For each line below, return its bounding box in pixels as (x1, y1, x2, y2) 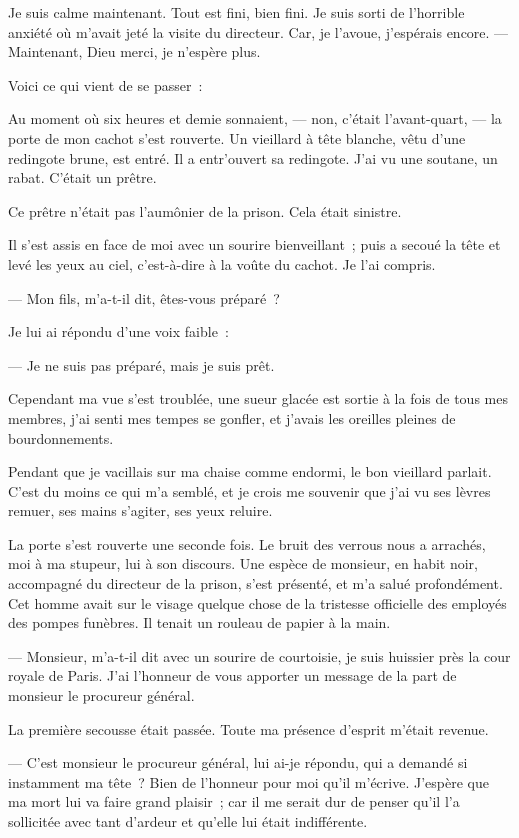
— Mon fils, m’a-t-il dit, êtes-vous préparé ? (8, 287, 280, 308)
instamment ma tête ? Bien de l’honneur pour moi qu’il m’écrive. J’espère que (8, 771, 489, 792)
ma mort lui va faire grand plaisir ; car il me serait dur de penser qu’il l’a (8, 791, 460, 812)
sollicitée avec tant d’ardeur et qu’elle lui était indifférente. (8, 811, 368, 831)
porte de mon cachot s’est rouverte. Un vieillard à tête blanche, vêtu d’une (8, 127, 466, 148)
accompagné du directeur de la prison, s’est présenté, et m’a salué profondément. (8, 573, 503, 594)
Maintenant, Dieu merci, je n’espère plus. (8, 41, 261, 62)
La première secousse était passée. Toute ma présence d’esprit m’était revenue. (8, 718, 489, 739)
